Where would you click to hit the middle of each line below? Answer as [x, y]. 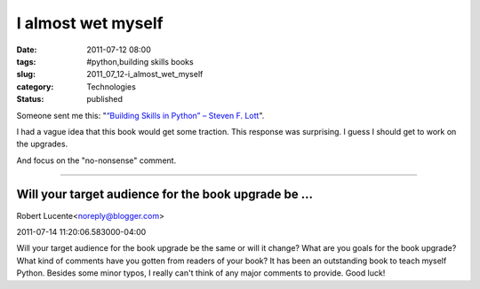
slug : [26, 74]
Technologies [112, 86]
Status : [30, 99]
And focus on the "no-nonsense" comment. [96, 160]
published [105, 99]
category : [35, 86]
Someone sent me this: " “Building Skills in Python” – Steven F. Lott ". [140, 115]
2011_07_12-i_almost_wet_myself [145, 74]
